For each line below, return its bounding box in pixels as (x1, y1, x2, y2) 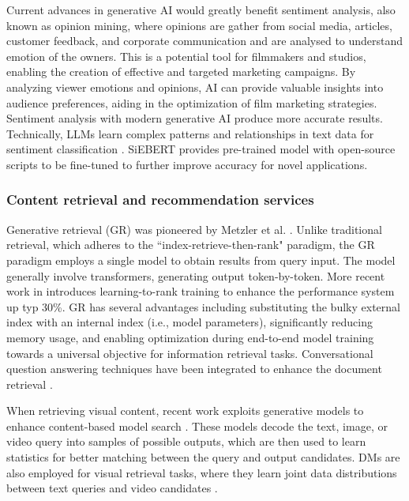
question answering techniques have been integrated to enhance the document (6, 360, 382, 377)
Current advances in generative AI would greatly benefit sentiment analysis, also (6, 2, 396, 17)
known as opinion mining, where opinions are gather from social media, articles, (6, 17, 392, 33)
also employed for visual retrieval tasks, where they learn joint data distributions (6, 464, 397, 480)
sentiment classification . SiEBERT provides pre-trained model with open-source (6, 141, 396, 157)
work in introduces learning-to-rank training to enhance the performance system (6, 283, 395, 299)
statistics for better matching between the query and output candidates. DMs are (6, 449, 400, 465)
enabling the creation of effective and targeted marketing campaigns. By (6, 63, 356, 80)
